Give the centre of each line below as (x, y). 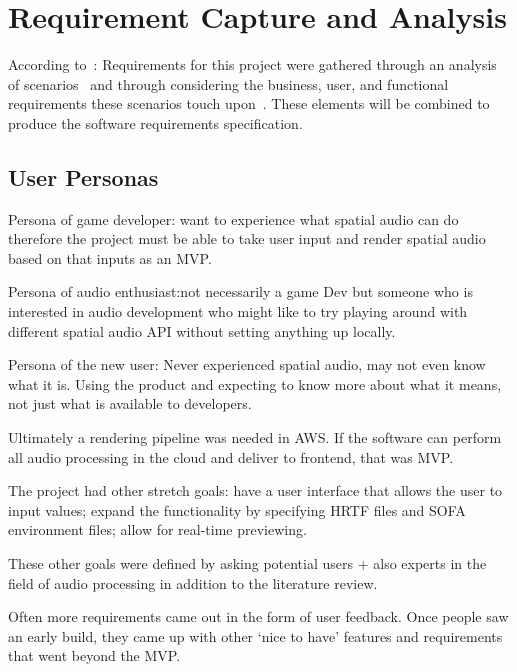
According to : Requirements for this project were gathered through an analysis (252, 64)
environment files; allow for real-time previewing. (157, 529)
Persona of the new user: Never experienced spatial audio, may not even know (247, 364)
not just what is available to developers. (130, 403)
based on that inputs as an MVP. (110, 257)
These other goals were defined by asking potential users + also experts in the (247, 563)
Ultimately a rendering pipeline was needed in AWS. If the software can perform (255, 437)
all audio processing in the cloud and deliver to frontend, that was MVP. (231, 456)
